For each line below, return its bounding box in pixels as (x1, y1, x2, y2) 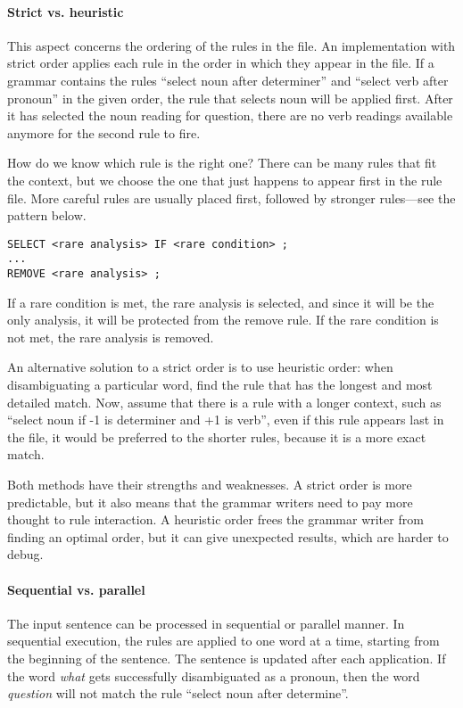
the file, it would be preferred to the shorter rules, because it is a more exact (7, 427, 426, 446)
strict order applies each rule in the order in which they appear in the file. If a (7, 54, 434, 72)
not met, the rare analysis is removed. (7, 327, 214, 346)
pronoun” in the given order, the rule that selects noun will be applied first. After (7, 88, 453, 107)
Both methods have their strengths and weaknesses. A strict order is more (7, 475, 412, 494)
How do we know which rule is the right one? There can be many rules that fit (7, 153, 437, 172)
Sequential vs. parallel (7, 580, 145, 598)
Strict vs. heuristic (7, 2, 124, 21)
